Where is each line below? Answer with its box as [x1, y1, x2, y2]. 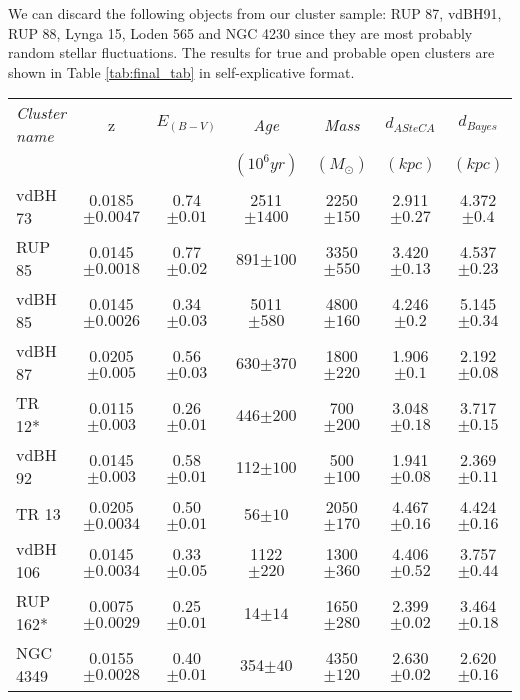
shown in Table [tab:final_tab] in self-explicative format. [8, 61, 355, 82]
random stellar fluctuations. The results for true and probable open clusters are [8, 42, 495, 63]
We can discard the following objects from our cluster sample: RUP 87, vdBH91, [8, 3, 502, 23]
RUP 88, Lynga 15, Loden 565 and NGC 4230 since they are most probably [8, 22, 473, 43]
